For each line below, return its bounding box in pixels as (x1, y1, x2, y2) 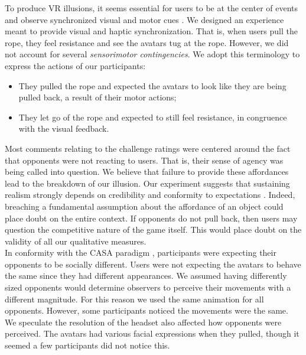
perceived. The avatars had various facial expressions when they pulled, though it (5, 327, 300, 340)
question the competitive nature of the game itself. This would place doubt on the (5, 223, 302, 236)
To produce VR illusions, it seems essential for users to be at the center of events (5, 2, 298, 14)
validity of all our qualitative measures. (5, 235, 147, 247)
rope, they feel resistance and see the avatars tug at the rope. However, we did (5, 36, 289, 48)
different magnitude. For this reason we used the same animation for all (5, 292, 264, 305)
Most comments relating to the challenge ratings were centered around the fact (5, 142, 291, 154)
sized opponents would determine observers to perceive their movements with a (5, 281, 291, 294)
